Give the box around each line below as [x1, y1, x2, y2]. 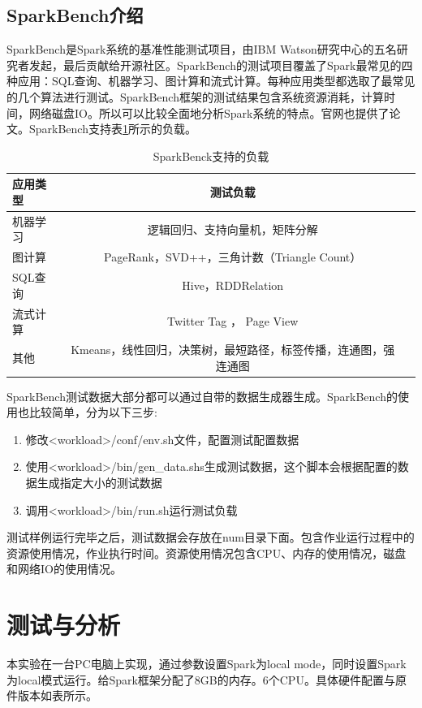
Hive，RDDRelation [182, 276, 284, 293]
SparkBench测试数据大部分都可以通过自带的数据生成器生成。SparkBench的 [6, 387, 398, 404]
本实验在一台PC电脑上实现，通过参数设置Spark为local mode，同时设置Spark [6, 655, 407, 672]
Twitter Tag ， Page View [167, 313, 299, 330]
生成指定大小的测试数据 [37, 474, 162, 491]
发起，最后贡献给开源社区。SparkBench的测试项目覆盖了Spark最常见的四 [28, 56, 413, 73]
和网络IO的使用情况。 [6, 560, 122, 577]
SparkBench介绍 [6, 2, 144, 28]
